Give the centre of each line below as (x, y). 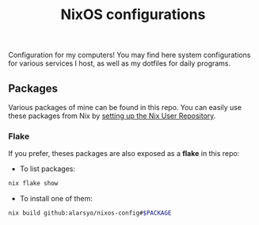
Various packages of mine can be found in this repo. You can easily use (125, 107)
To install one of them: (56, 199)
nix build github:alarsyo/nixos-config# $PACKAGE (90, 213)
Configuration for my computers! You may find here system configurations (129, 55)
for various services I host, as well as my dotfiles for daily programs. (120, 63)
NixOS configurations (133, 15)
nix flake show (33, 184)
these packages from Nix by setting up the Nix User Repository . (112, 116)
